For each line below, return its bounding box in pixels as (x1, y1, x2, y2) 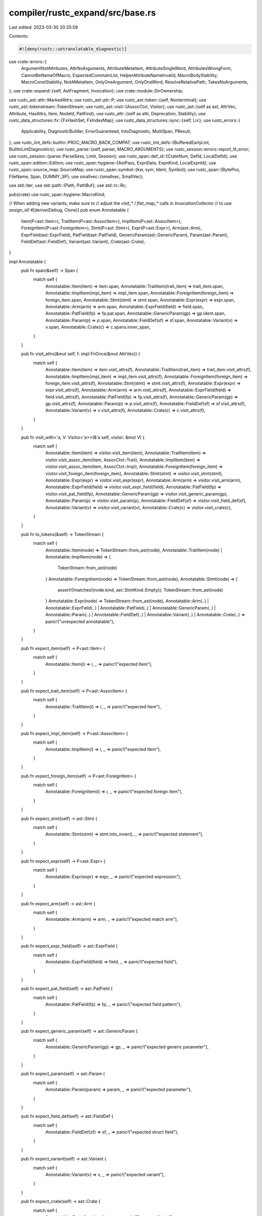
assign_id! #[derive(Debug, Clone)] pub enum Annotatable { (9, 207, 129, 213)
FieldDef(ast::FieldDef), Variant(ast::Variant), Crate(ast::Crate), (21, 238, 146, 244)
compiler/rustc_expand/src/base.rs (9, 7, 156, 18)
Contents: (9, 33, 29, 39)
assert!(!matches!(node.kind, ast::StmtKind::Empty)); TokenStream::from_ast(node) (57, 587, 223, 593)
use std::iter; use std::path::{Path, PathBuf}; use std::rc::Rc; (9, 182, 127, 188)
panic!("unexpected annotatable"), (45, 618, 115, 625)
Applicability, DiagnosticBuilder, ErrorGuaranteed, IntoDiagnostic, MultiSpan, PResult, (21, 128, 192, 134)
